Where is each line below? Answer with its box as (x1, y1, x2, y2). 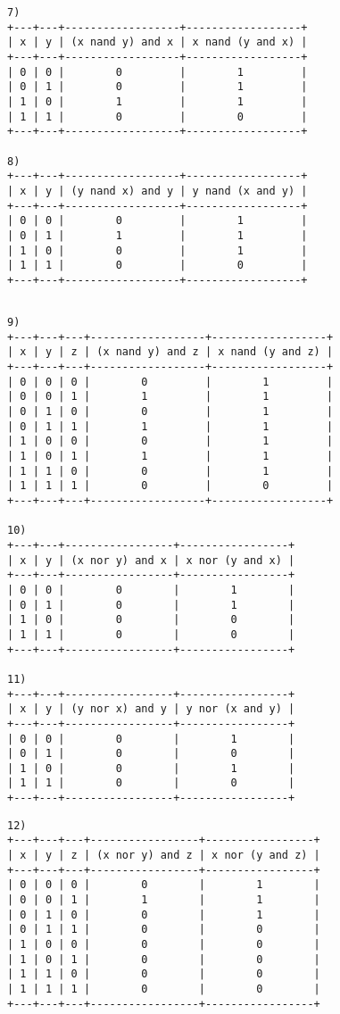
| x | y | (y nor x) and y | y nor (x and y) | (7, 702, 295, 716)
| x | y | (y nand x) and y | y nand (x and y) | (7, 184, 308, 197)
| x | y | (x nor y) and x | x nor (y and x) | (7, 553, 295, 567)
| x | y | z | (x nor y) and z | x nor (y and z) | (7, 849, 320, 862)
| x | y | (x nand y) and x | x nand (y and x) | (7, 36, 308, 49)
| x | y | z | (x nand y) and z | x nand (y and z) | (7, 345, 334, 359)
